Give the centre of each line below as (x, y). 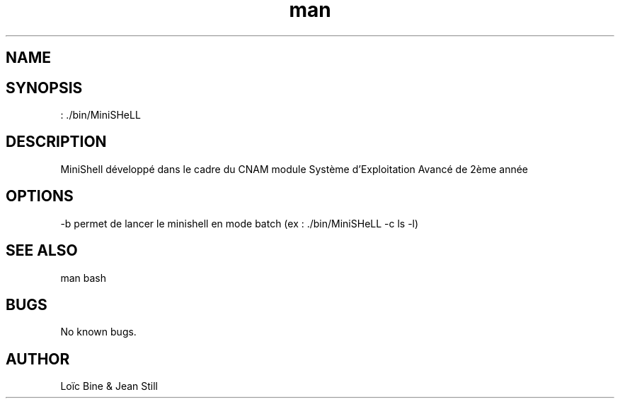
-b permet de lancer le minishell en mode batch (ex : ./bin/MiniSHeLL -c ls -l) (240, 223)
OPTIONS (40, 196)
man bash (83, 278)
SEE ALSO (42, 251)
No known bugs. (98, 332)
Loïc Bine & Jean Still (109, 386)
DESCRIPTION (56, 142)
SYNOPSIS (44, 88)
